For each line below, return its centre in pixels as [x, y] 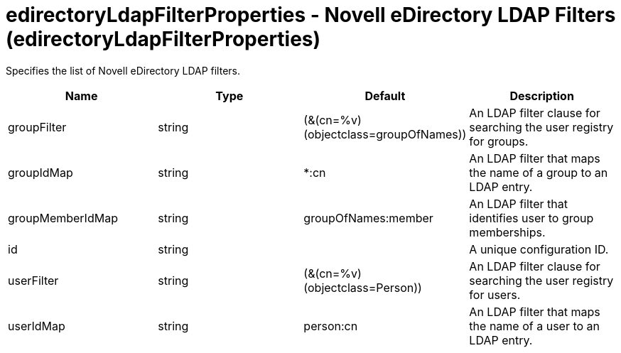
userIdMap [37, 326]
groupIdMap [40, 172]
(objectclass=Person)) [363, 287]
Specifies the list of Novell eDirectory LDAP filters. [123, 70]
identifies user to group [531, 218]
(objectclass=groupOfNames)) [385, 134]
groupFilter [37, 127]
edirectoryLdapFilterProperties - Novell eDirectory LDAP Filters [311, 15]
